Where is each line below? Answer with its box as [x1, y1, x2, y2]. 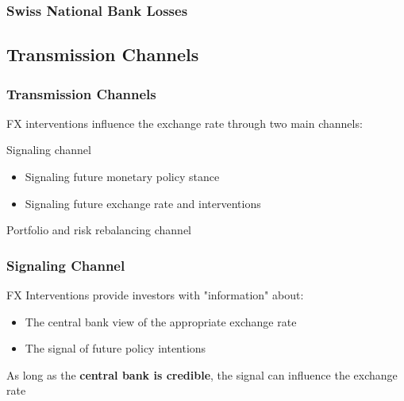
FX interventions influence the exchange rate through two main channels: [6, 114, 363, 131]
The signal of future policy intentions [25, 340, 206, 357]
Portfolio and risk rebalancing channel [6, 222, 191, 238]
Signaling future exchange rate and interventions [25, 195, 261, 211]
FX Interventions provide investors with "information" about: [6, 287, 304, 303]
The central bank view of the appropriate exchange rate [25, 313, 297, 330]
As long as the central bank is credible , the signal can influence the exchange [6, 366, 398, 383]
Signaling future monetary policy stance [25, 168, 220, 185]
